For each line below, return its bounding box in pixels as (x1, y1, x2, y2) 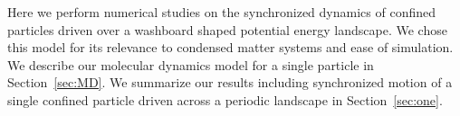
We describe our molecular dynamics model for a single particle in (7, 55, 374, 74)
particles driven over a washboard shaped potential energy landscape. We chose (7, 20, 447, 39)
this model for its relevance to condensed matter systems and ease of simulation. (7, 38, 454, 57)
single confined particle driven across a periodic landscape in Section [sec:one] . (7, 90, 443, 109)
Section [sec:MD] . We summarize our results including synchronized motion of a (7, 73, 453, 92)
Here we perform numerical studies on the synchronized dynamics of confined (7, 3, 436, 21)
